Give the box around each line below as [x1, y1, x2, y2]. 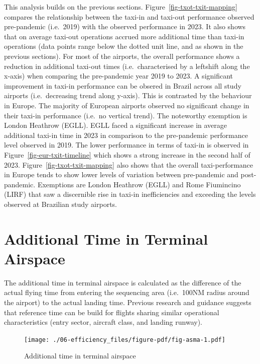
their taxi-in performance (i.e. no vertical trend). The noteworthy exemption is [4, 110, 247, 120]
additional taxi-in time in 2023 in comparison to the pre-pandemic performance [4, 129, 248, 140]
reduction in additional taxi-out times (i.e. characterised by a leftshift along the [4, 60, 250, 71]
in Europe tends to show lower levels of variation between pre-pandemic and [4, 169, 238, 180]
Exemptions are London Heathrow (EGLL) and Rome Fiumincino [37, 179, 241, 189]
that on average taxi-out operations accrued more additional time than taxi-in [4, 31, 244, 41]
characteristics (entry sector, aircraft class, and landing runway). [4, 317, 202, 327]
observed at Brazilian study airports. [4, 198, 117, 209]
